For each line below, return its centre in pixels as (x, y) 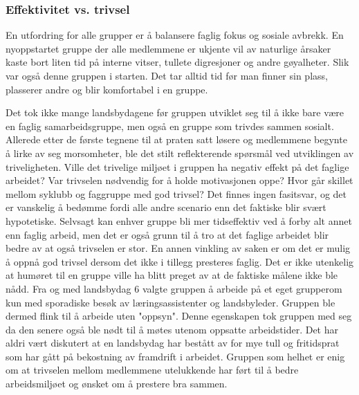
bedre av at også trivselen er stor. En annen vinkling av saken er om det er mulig (178, 248)
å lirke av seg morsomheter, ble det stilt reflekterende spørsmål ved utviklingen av (180, 153)
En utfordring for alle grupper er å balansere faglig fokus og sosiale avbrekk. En (175, 35)
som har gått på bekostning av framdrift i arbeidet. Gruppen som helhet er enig (175, 356)
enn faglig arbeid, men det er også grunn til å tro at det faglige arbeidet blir (167, 234)
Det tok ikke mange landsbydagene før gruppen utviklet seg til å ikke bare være (175, 112)
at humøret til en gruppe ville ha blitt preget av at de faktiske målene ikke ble (172, 275)
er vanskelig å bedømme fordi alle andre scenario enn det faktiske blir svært (166, 207)
